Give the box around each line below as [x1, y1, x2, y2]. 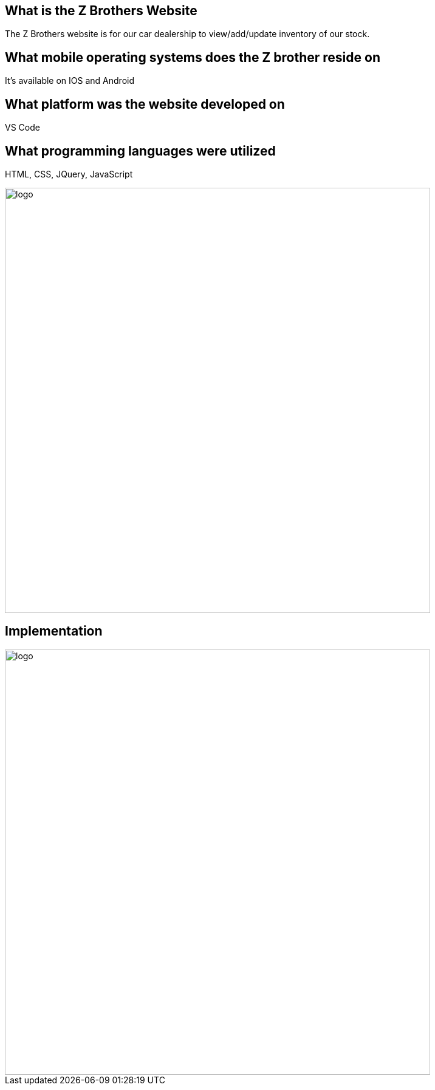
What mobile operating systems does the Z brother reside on [5, 49, 380, 65]
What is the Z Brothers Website [5, 3, 197, 18]
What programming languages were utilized [5, 143, 276, 159]
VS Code [5, 122, 40, 133]
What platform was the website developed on [5, 96, 285, 112]
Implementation [5, 623, 103, 639]
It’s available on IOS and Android [5, 75, 135, 86]
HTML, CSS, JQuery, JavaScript [5, 168, 133, 179]
